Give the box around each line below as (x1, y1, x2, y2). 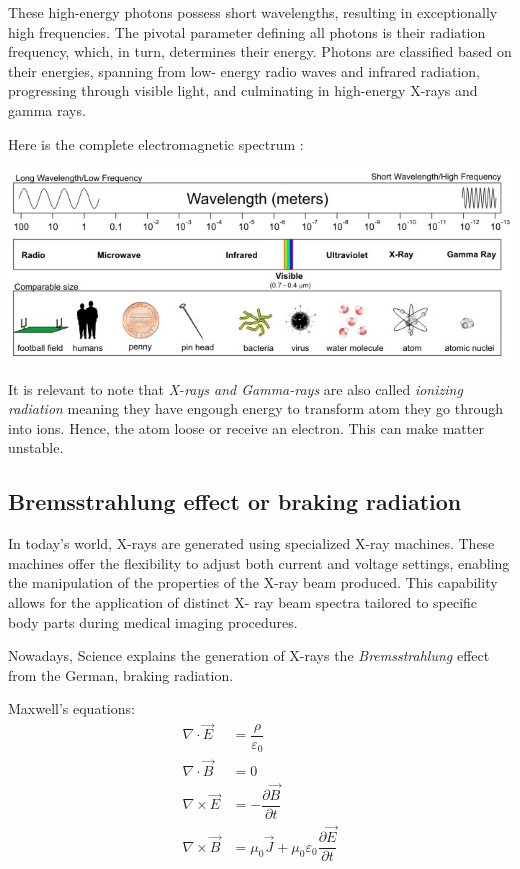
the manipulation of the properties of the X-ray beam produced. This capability (8, 572, 498, 593)
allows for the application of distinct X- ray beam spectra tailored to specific (8, 592, 478, 613)
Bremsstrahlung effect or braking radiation (8, 486, 462, 517)
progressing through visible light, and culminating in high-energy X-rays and (8, 80, 478, 101)
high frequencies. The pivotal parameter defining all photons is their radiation (8, 21, 486, 42)
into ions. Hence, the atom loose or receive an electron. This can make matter (8, 417, 484, 438)
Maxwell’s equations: (8, 698, 135, 719)
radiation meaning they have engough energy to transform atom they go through (8, 398, 503, 419)
